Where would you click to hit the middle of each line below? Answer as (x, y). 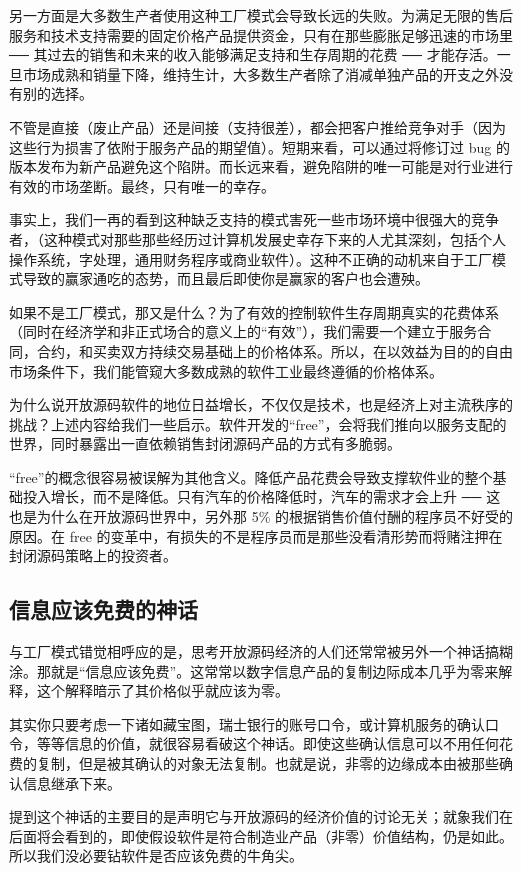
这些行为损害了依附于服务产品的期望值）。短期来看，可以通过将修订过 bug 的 (259, 146)
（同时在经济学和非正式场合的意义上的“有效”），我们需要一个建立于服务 (243, 331)
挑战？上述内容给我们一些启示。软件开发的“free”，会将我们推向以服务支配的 (258, 423)
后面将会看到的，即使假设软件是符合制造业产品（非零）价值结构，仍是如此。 (261, 835)
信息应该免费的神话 (103, 609)
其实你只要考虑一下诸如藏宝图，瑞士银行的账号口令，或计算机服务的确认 (247, 723)
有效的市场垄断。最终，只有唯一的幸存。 (142, 185)
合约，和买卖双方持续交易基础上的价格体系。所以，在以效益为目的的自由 (274, 350)
